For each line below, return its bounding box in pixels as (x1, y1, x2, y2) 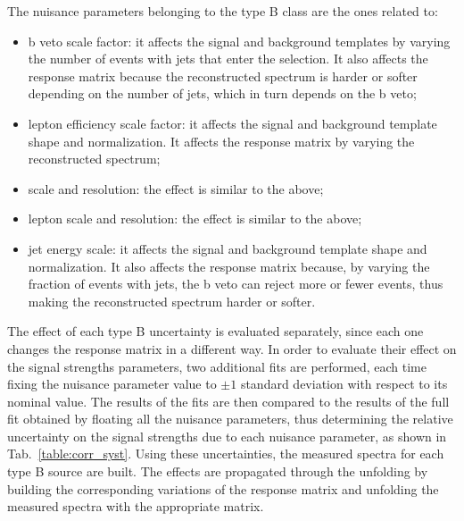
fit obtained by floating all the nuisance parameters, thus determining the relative (7, 409, 453, 428)
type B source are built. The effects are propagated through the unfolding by (7, 462, 428, 481)
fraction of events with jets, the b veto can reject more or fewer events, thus (28, 274, 443, 293)
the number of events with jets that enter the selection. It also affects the (28, 49, 428, 68)
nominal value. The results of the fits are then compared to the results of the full (7, 391, 450, 410)
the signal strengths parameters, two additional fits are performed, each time (7, 357, 427, 375)
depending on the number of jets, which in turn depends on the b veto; (28, 84, 417, 103)
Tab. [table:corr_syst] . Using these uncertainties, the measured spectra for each (7, 444, 444, 463)
